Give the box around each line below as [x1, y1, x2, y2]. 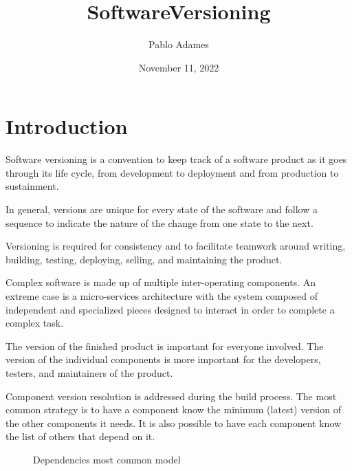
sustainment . [5, 179, 59, 193]
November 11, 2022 [138, 60, 219, 74]
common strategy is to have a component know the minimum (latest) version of [5, 402, 341, 417]
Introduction [5, 112, 128, 140]
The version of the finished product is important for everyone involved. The [5, 338, 324, 353]
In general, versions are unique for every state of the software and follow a [5, 202, 318, 217]
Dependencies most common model [33, 452, 181, 466]
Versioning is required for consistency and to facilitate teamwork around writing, [5, 239, 346, 253]
